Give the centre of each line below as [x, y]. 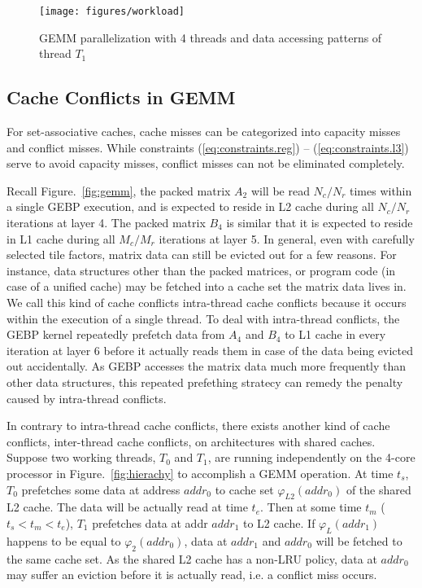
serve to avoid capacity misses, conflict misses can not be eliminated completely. [206, 163]
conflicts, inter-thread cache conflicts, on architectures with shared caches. [191, 441]
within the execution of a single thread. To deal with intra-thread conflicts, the [203, 318]
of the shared [378, 489]
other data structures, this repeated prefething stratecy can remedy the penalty [205, 382]
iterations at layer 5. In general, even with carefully [287, 238]
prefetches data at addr [150, 522]
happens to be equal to [64, 540]
